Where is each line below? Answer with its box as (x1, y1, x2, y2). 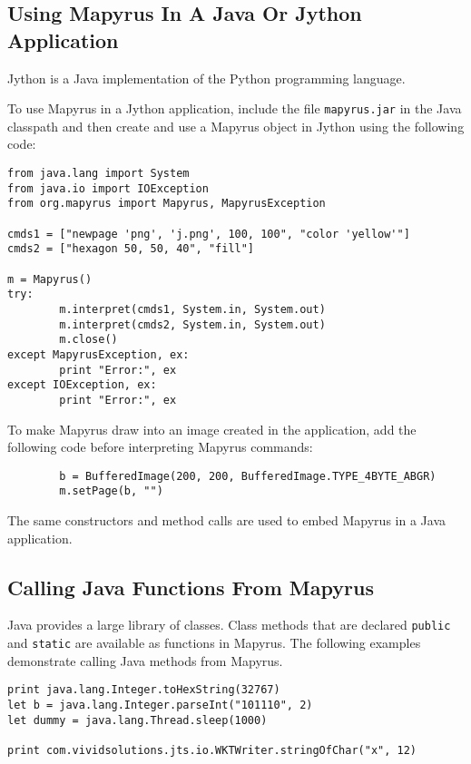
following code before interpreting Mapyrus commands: (7, 437, 313, 456)
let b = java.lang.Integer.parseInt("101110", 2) (7, 698, 313, 711)
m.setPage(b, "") (59, 485, 163, 498)
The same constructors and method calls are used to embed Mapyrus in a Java (7, 511, 446, 530)
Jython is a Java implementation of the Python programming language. (7, 68, 406, 87)
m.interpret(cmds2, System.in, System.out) (59, 318, 326, 331)
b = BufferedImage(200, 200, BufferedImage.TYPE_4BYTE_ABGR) (59, 469, 437, 483)
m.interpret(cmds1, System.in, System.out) (59, 302, 326, 316)
